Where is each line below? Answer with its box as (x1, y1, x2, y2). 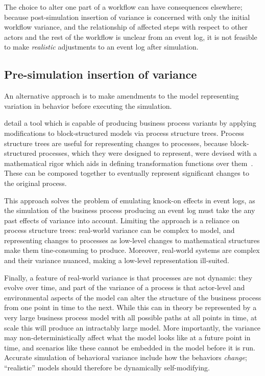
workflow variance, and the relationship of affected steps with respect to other (4, 21, 248, 32)
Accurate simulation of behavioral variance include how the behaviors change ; (4, 352, 247, 363)
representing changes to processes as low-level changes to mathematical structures (4, 234, 260, 245)
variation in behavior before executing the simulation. (4, 100, 172, 111)
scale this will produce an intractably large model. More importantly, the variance (4, 322, 261, 333)
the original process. (4, 177, 67, 188)
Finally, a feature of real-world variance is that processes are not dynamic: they (4, 272, 253, 283)
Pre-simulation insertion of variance (4, 66, 197, 82)
